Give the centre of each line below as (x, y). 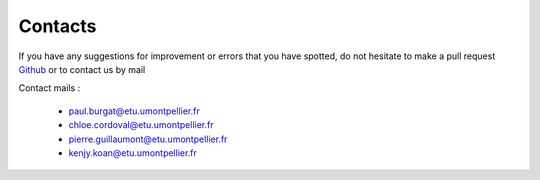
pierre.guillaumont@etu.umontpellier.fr (148, 139)
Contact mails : (49, 88)
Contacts (57, 26)
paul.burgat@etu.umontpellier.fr (134, 111)
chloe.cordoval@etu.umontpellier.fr (141, 125)
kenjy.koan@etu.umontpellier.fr (132, 152)
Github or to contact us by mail (82, 69)
